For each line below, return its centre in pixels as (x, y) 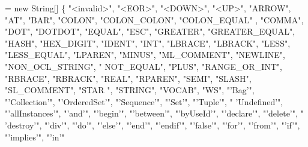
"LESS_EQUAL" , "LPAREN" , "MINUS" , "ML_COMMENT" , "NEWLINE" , (145, 55)
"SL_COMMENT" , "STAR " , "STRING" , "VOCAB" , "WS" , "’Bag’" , (130, 90)
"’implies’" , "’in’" (35, 137)
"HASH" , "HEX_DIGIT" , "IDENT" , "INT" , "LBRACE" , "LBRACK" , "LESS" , (148, 43)
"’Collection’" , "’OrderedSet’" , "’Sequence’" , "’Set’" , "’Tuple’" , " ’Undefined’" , (144, 101)
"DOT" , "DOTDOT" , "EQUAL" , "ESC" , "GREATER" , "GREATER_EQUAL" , (150, 31)
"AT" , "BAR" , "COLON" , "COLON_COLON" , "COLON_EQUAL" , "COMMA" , (154, 19)
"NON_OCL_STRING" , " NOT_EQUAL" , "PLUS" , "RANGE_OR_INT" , (143, 66)
